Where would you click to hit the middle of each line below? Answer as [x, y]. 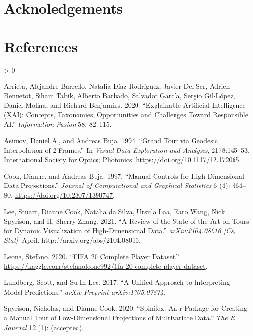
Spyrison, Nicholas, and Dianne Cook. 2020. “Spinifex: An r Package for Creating [126, 308]
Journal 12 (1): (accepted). [44, 327]
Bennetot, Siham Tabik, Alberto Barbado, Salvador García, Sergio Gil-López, [120, 95]
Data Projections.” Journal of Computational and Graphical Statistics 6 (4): [117, 185]
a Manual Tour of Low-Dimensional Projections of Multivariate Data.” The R [119, 317]
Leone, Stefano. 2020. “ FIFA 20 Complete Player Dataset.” [92, 256]
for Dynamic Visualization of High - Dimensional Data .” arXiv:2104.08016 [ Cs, [120, 230]
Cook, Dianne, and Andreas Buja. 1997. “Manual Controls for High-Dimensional [124, 176]
